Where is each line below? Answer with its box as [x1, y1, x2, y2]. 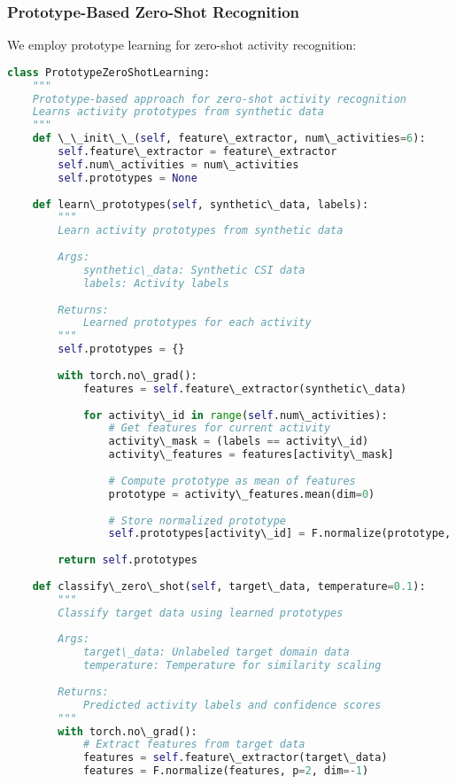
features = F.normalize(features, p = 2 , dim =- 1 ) [82, 765, 369, 778]
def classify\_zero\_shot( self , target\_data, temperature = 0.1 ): [32, 579, 426, 593]
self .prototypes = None [58, 171, 197, 184]
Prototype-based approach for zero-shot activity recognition [32, 92, 407, 105]
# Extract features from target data [82, 738, 305, 751]
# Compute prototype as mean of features [108, 474, 356, 487]
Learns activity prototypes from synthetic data [32, 105, 324, 119]
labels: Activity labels [82, 276, 229, 290]
